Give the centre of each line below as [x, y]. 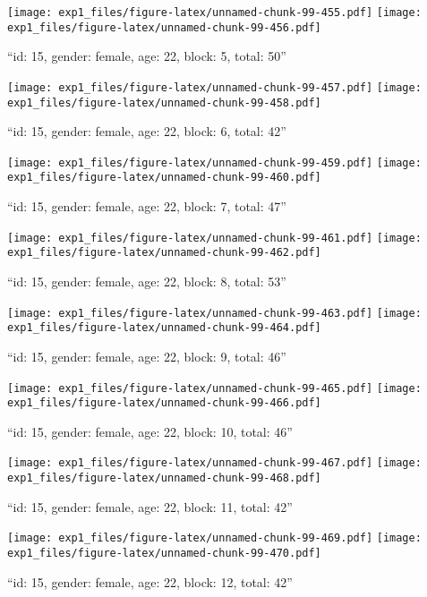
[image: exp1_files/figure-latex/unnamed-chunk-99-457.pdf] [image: [214, 87]
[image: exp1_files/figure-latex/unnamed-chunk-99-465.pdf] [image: [214, 388]
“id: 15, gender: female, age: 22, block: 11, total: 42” [150, 506]
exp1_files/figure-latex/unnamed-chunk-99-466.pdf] [164, 403]
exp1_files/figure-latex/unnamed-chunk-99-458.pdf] [164, 102]
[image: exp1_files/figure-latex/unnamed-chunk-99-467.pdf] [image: [214, 463]
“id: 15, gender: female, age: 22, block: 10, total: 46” [150, 431]
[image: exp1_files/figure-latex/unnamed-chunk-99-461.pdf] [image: [214, 238]
